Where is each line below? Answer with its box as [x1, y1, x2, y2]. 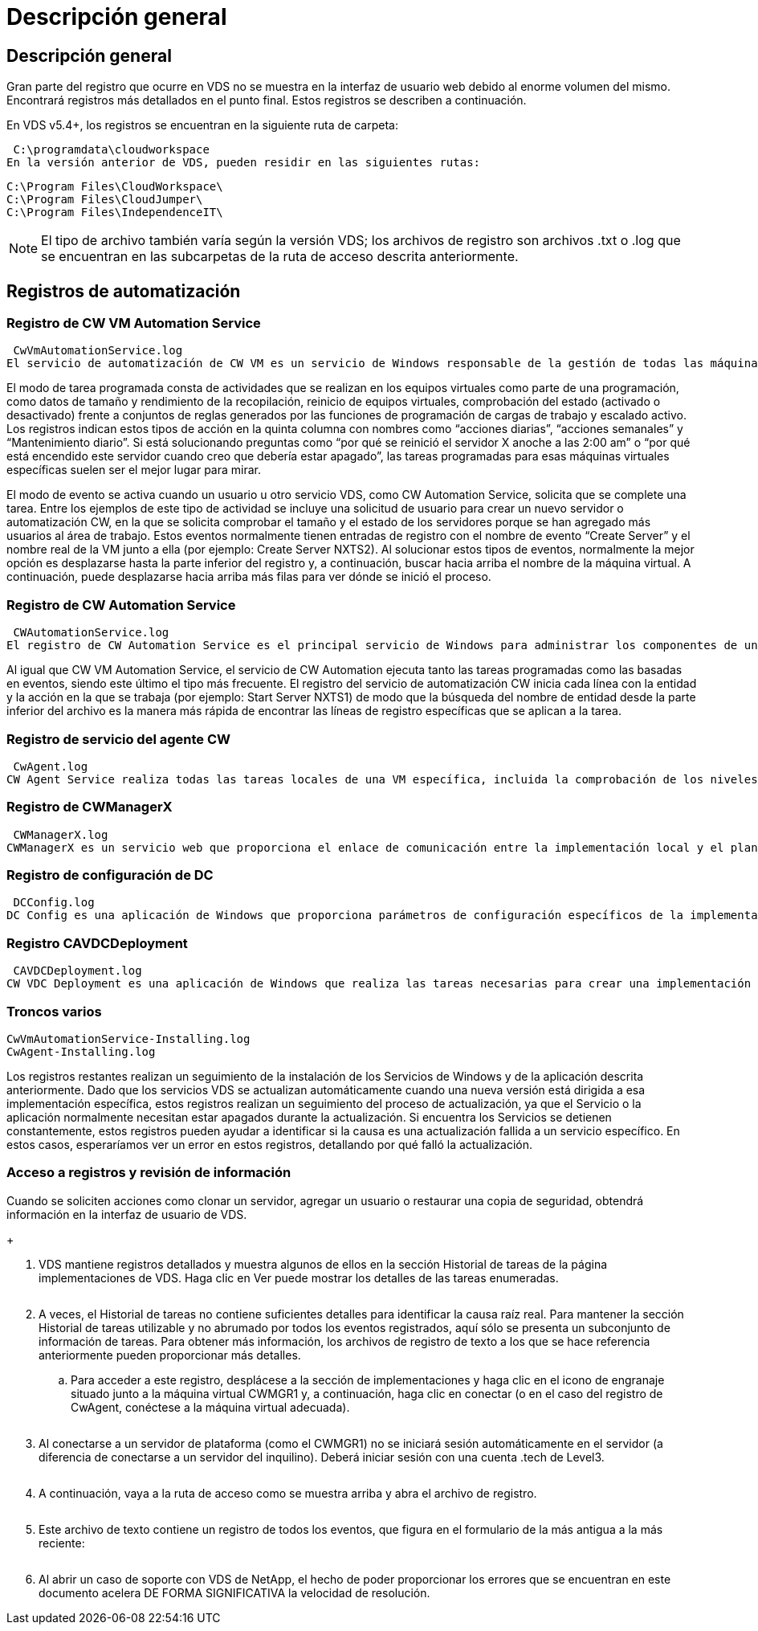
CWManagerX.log [13, 828, 108, 841]
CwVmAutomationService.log [13, 344, 183, 358]
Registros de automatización [6, 280, 241, 301]
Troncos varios [6, 1003, 102, 1020]
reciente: [39, 1535, 85, 1550]
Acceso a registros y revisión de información [6, 1164, 291, 1181]
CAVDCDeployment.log [13, 964, 142, 978]
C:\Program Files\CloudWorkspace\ [6, 180, 223, 194]
